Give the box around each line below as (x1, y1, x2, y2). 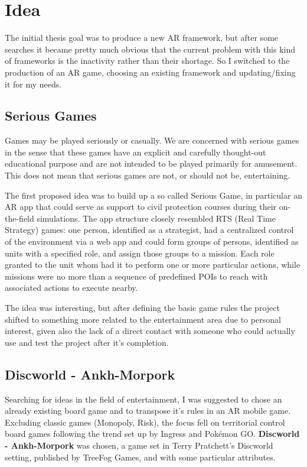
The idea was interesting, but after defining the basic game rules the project (5, 301, 280, 314)
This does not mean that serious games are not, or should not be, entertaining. (5, 169, 290, 181)
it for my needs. (5, 77, 62, 90)
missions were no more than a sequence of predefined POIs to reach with (5, 270, 268, 282)
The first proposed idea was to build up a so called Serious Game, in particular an (5, 189, 302, 201)
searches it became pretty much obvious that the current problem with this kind (5, 43, 296, 55)
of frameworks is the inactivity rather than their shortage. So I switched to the (5, 54, 290, 67)
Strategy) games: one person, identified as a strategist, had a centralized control (5, 223, 294, 236)
